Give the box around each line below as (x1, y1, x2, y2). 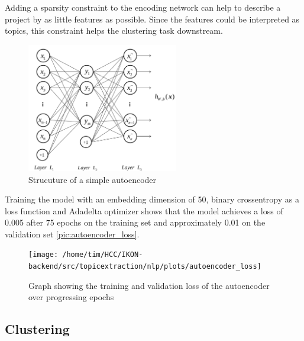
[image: (28, 250, 59, 259)
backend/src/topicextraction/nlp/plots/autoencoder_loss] (28, 262, 261, 271)
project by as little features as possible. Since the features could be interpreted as (5, 12, 300, 25)
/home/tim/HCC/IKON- (62, 250, 143, 259)
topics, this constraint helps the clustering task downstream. (5, 24, 223, 37)
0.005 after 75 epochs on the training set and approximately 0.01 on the (5, 216, 266, 229)
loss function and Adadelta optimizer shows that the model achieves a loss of (5, 204, 283, 217)
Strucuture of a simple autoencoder (28, 173, 157, 185)
